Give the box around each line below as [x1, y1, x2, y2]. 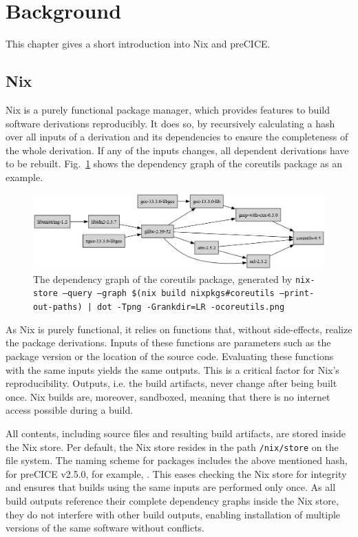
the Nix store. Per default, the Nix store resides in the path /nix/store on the [6, 439, 339, 454]
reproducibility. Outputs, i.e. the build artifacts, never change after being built [6, 376, 337, 390]
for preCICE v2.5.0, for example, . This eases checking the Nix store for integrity [6, 466, 347, 481]
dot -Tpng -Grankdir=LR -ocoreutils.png [97, 302, 285, 313]
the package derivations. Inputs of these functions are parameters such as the [6, 335, 331, 350]
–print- [279, 288, 315, 299]
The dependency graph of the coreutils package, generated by [33, 271, 293, 286]
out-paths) [33, 302, 83, 313]
